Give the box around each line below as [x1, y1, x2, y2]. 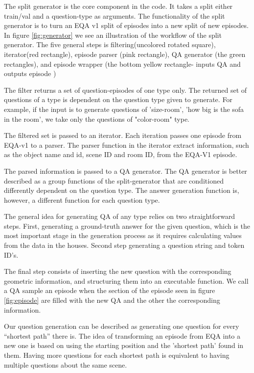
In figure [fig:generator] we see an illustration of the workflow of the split [4, 29, 222, 40]
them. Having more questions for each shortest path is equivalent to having [4, 350, 230, 360]
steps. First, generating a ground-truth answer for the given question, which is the [4, 220, 250, 231]
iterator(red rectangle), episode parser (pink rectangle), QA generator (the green [4, 49, 246, 59]
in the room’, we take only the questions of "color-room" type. [4, 113, 190, 124]
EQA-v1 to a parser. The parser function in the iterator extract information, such [4, 139, 249, 150]
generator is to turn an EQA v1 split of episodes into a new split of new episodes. [4, 20, 249, 30]
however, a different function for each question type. [4, 194, 160, 205]
